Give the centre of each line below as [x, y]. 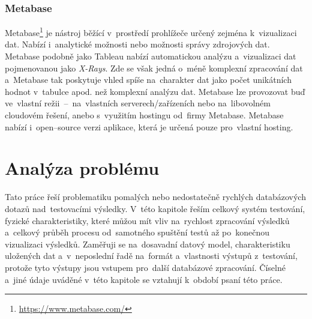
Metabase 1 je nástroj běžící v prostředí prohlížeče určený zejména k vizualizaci [151, 32]
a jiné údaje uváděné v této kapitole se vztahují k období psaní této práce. [144, 279]
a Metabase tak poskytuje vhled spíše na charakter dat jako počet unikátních [148, 80]
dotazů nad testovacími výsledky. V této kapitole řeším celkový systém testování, [155, 208]
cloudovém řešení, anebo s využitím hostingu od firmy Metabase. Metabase [144, 115]
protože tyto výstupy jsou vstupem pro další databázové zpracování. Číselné [145, 267]
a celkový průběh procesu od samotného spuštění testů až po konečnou [137, 232]
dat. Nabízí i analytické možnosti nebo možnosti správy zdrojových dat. [137, 44]
